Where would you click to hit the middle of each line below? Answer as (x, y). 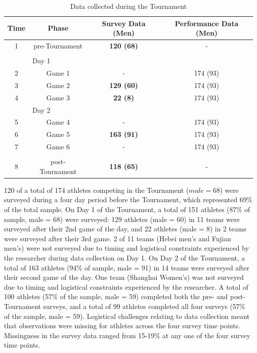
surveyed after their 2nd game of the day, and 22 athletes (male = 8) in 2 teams (125, 229)
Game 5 (58, 134)
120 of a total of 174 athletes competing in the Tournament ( (96, 190)
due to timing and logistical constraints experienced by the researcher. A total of (126, 287)
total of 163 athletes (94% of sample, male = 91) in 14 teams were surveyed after (127, 267)
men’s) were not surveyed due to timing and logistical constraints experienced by (127, 248)
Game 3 (58, 97)
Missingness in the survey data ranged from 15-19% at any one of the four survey (127, 335)
